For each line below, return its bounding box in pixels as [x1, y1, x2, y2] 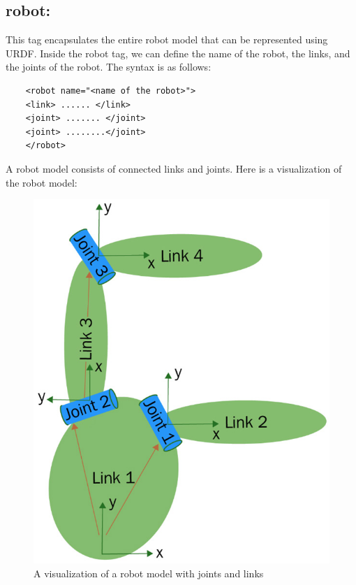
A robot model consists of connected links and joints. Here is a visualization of [6, 161, 342, 175]
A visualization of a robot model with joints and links [34, 566, 264, 581]
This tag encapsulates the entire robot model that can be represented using [6, 32, 328, 47]
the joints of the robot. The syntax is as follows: [6, 59, 212, 74]
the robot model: [6, 175, 77, 189]
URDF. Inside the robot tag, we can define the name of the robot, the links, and [6, 45, 350, 60]
